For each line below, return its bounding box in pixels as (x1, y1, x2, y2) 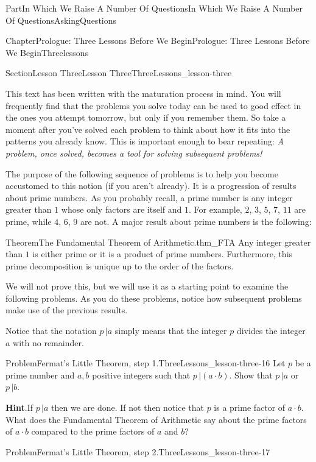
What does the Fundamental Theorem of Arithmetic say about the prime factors (5, 413, 307, 425)
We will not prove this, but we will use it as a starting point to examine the (5, 280, 289, 293)
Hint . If (5, 401, 33, 414)
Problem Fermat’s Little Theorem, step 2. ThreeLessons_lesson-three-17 (5, 445, 270, 458)
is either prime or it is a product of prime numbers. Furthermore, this (32, 247, 293, 260)
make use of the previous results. (5, 304, 128, 316)
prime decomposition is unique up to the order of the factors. (5, 259, 234, 272)
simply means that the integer (114, 324, 227, 337)
